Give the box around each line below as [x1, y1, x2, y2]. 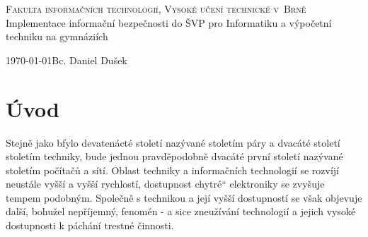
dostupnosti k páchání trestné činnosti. [6, 218, 174, 233]
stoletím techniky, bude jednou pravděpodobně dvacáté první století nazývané [6, 149, 343, 164]
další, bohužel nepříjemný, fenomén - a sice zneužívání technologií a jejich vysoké [6, 204, 356, 219]
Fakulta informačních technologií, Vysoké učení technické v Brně [6, 1, 306, 16]
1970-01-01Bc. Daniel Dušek [6, 52, 127, 67]
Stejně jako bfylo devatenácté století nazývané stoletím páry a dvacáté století [6, 135, 340, 150]
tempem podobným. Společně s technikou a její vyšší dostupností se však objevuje [6, 190, 362, 205]
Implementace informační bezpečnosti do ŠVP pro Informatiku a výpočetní [6, 15, 332, 30]
